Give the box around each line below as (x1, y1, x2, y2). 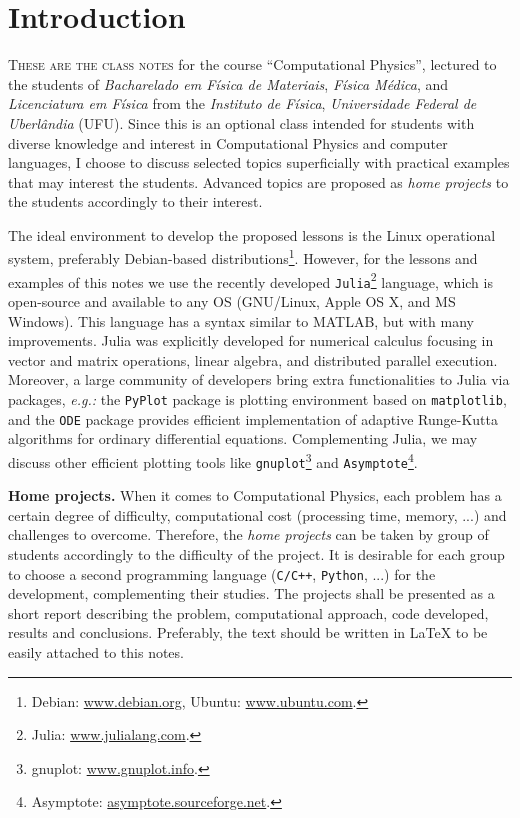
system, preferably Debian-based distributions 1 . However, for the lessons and (8, 245, 478, 269)
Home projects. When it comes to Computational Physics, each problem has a (8, 485, 502, 506)
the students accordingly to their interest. (8, 191, 263, 212)
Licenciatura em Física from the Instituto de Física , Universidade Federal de (8, 93, 477, 114)
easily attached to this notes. (8, 642, 184, 663)
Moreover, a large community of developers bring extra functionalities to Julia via (8, 369, 510, 390)
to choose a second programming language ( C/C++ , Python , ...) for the (8, 563, 436, 584)
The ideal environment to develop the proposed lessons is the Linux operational (8, 224, 496, 245)
